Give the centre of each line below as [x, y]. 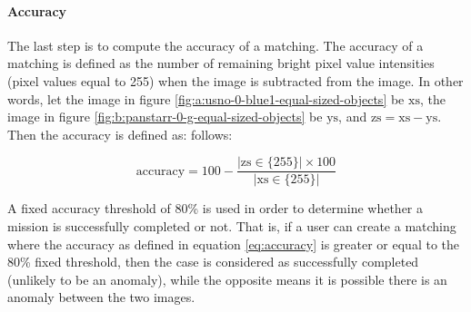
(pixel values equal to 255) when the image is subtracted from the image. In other [235, 80]
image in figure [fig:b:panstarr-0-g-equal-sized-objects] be [165, 117]
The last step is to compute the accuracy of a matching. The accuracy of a [215, 45]
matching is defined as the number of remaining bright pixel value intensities [221, 63]
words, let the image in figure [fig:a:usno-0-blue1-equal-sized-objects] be [206, 98]
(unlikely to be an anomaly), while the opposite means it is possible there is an [227, 279]
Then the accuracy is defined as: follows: [120, 134]
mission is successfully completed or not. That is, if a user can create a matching [232, 226]
